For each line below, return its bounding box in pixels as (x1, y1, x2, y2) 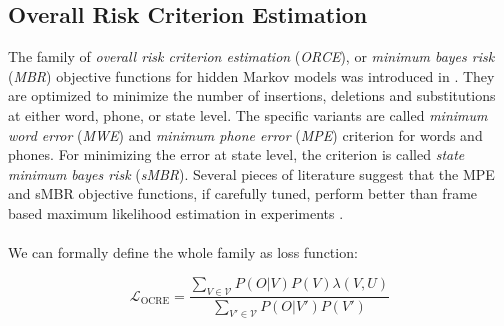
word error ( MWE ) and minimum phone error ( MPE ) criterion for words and (8, 124, 483, 145)
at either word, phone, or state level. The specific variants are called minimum (8, 104, 488, 125)
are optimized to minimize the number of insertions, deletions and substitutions (8, 85, 496, 106)
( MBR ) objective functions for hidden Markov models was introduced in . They (8, 65, 495, 86)
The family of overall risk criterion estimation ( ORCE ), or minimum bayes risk (8, 46, 495, 67)
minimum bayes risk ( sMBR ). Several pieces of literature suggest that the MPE (8, 163, 495, 184)
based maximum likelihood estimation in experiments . (8, 202, 344, 223)
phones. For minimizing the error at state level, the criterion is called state (8, 144, 465, 165)
